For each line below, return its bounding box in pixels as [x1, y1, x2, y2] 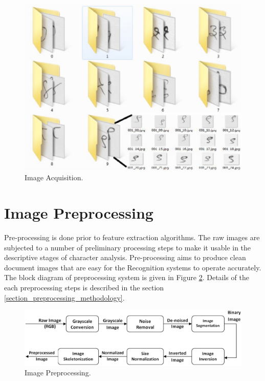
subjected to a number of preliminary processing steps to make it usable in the [4, 242, 251, 252]
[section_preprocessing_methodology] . [4, 292, 125, 303]
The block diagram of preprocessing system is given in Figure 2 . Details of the [4, 272, 249, 283]
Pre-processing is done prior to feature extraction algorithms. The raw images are [4, 231, 260, 242]
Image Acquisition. [25, 172, 83, 183]
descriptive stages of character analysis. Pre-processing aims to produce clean [4, 252, 246, 263]
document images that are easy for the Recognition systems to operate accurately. [4, 262, 261, 272]
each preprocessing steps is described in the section [4, 282, 164, 292]
